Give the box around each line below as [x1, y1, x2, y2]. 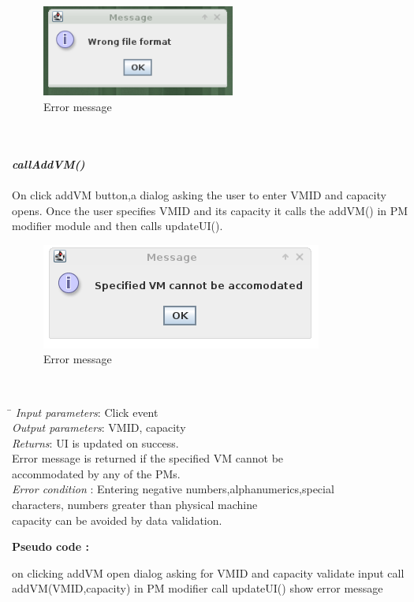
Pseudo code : [12, 538, 89, 555]
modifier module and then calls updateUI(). [12, 217, 223, 234]
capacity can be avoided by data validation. [12, 511, 222, 528]
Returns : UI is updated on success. [12, 434, 179, 451]
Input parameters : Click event [15, 403, 159, 420]
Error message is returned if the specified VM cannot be [12, 450, 284, 466]
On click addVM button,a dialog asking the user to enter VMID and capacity [12, 186, 386, 203]
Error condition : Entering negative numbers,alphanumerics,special [12, 481, 334, 497]
